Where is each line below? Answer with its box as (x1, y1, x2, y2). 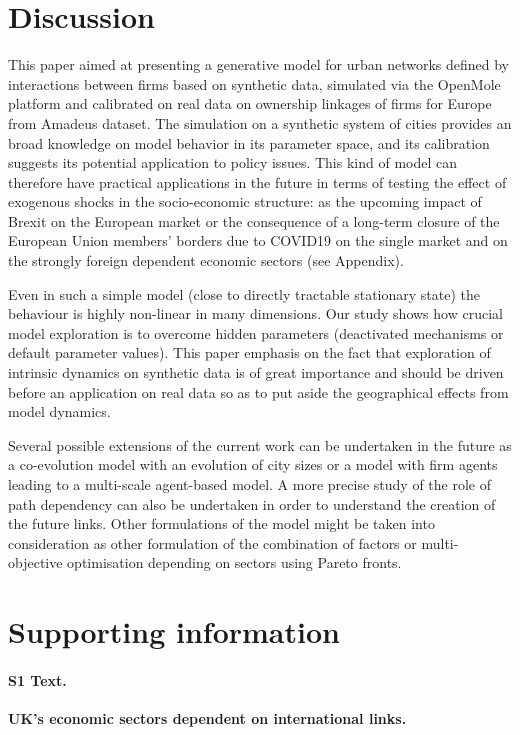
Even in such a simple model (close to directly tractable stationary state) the (8, 283, 480, 304)
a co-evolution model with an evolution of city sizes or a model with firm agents (8, 454, 498, 475)
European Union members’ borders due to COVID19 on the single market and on (8, 230, 508, 251)
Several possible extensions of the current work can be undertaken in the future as (8, 434, 512, 455)
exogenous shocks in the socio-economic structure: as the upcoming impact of (8, 191, 482, 212)
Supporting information (8, 611, 340, 652)
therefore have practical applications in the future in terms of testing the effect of (8, 171, 507, 192)
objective (8, 552, 63, 573)
